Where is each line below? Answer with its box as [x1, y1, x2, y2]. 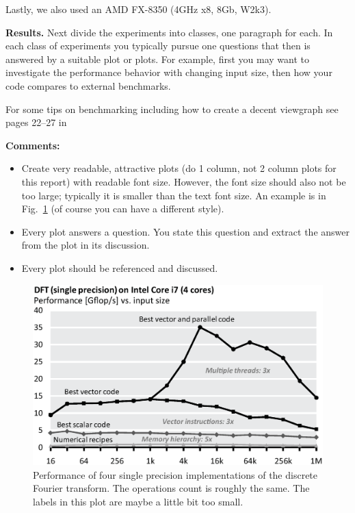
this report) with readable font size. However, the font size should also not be [21, 174, 346, 188]
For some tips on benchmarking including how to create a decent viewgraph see [5, 101, 339, 116]
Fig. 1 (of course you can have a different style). [21, 201, 224, 216]
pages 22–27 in [5, 115, 67, 129]
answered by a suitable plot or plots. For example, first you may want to [5, 51, 309, 66]
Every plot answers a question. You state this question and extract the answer [21, 224, 350, 238]
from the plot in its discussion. [21, 238, 150, 252]
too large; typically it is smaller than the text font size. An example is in [21, 188, 326, 202]
